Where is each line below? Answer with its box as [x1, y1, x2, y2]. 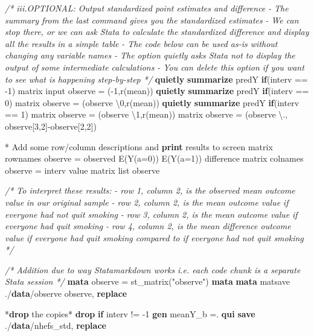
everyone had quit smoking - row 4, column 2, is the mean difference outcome [5, 220, 291, 232]
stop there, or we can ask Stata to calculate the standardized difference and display [5, 25, 309, 38]
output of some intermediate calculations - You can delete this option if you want [5, 60, 304, 73]
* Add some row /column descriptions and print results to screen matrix [5, 140, 273, 153]
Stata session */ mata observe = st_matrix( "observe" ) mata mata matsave [5, 275, 290, 288]
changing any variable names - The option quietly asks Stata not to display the [5, 49, 295, 62]
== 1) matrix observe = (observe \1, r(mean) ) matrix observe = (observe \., [5, 108, 288, 121]
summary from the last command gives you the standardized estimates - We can [5, 13, 299, 26]
